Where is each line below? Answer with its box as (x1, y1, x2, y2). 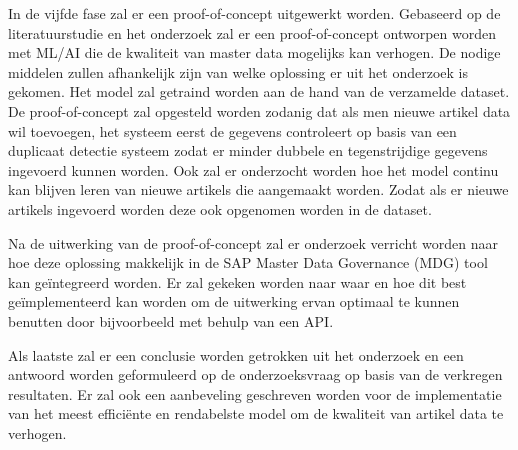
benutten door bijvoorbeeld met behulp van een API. (8, 310, 334, 331)
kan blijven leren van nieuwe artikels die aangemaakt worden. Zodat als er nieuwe (8, 179, 509, 200)
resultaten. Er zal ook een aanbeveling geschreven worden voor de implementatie (8, 383, 502, 404)
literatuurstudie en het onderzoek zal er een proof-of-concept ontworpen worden (8, 22, 497, 43)
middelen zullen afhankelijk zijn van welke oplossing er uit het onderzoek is (8, 61, 468, 82)
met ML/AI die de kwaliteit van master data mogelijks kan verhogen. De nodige (8, 42, 501, 63)
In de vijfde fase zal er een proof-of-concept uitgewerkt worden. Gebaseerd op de (8, 3, 501, 23)
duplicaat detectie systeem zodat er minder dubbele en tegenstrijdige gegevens (8, 140, 488, 161)
